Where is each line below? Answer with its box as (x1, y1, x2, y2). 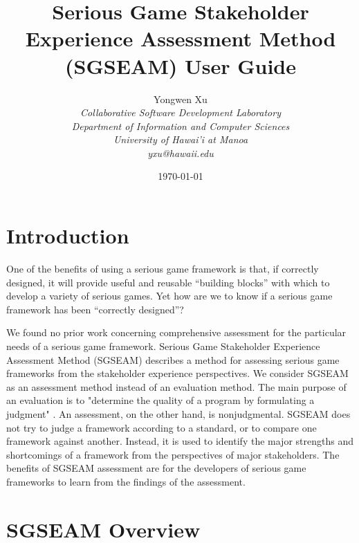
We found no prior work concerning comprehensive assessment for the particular (6, 325, 347, 340)
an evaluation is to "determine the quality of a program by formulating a (6, 393, 315, 407)
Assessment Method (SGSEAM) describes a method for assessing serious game (6, 352, 340, 367)
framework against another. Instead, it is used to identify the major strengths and (6, 434, 353, 448)
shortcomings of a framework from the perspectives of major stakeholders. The (6, 447, 340, 461)
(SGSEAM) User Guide (65, 51, 296, 80)
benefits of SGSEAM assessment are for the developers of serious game (6, 461, 306, 475)
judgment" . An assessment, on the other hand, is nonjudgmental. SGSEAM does (6, 406, 351, 421)
